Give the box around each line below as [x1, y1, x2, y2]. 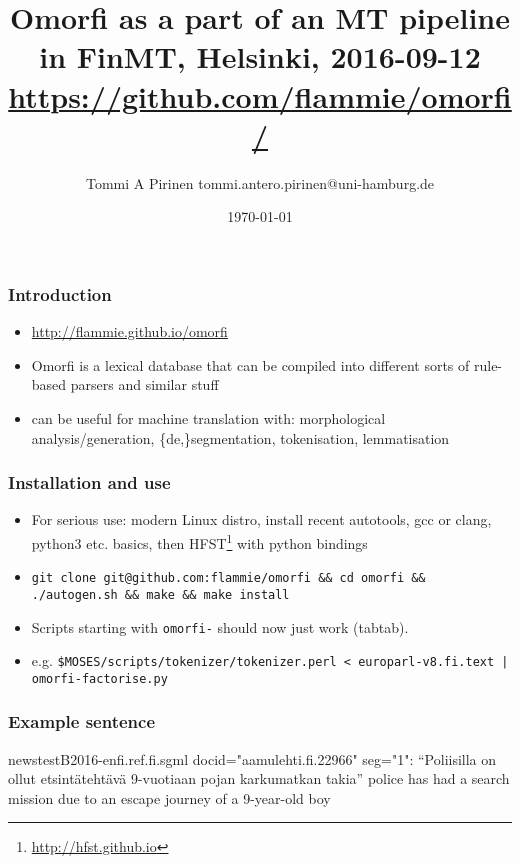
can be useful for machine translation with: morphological [31, 407, 386, 428]
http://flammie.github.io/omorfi [31, 321, 228, 342]
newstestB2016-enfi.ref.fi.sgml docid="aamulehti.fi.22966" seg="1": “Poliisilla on [8, 748, 497, 769]
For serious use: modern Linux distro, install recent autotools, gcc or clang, [31, 509, 492, 530]
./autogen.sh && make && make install [31, 587, 290, 602]
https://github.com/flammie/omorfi [8, 75, 512, 116]
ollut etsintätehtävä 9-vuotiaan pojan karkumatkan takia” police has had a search [8, 768, 510, 789]
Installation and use [8, 470, 171, 495]
